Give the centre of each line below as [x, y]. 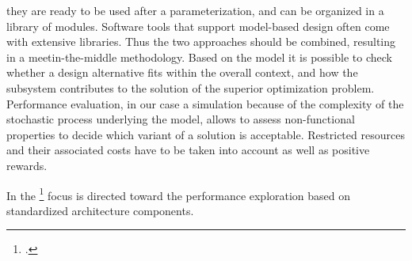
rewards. [27, 165]
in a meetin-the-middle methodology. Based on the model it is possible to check [199, 57]
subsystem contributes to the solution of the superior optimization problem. [191, 87]
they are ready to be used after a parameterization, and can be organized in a [195, 10]
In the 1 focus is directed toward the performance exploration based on [179, 194]
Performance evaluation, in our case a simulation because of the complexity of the [205, 103]
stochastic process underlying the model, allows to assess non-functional [181, 119]
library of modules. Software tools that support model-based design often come [198, 26]
